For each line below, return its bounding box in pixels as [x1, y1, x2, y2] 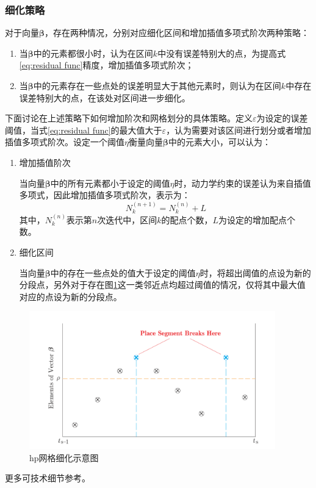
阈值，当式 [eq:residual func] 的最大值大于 [5, 123, 162, 136]
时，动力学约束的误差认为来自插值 [174, 176, 311, 189]
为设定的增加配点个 [218, 213, 296, 226]
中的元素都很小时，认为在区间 [33, 46, 153, 59]
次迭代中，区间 [97, 213, 157, 226]
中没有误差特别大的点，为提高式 [157, 46, 286, 59]
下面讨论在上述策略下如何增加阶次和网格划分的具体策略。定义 [5, 112, 253, 124]
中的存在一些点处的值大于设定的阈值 [50, 266, 196, 279]
